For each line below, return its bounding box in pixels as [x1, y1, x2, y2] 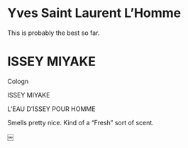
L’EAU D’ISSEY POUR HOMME [7, 105, 96, 113]
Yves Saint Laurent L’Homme [7, 5, 182, 21]
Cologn [7, 77, 29, 85]
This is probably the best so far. [7, 28, 100, 37]
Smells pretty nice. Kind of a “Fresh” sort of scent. [7, 118, 154, 127]
